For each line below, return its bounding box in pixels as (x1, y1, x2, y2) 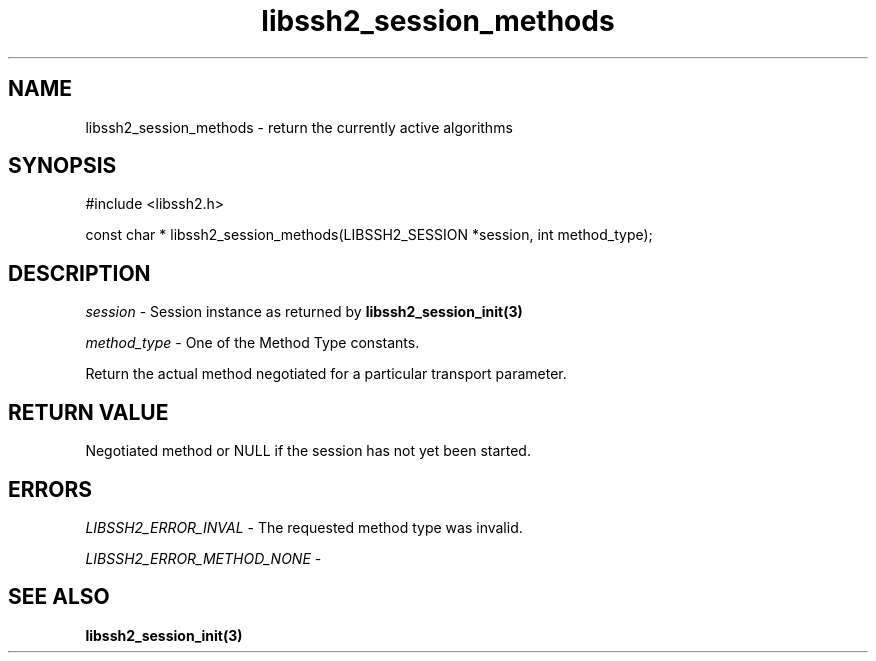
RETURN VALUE (8, 399, 169, 425)
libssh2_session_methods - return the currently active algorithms (85, 118, 513, 136)
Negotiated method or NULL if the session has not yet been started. (85, 442, 531, 460)
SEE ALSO (8, 584, 110, 610)
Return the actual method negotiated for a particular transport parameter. (85, 365, 567, 383)
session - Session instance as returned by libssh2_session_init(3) (85, 303, 523, 321)
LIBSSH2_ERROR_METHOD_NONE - (85, 549, 322, 567)
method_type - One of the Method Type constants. (85, 334, 420, 352)
